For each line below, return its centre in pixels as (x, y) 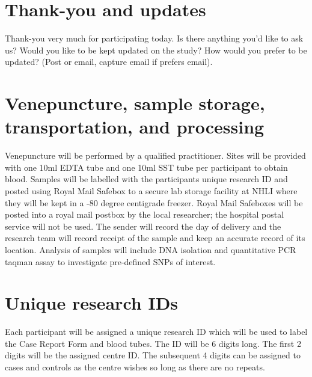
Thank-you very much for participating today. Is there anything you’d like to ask (154, 38)
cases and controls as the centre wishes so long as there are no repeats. (135, 367)
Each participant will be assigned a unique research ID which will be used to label (156, 332)
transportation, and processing (135, 127)
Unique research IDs (92, 303)
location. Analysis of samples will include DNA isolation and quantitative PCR (151, 249)
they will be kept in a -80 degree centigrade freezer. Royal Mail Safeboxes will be (154, 202)
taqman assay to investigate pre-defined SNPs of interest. (110, 261)
